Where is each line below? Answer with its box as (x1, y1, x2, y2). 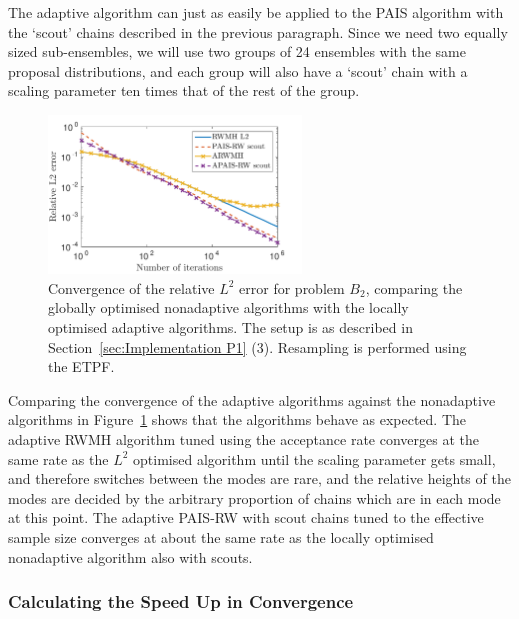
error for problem (239, 277, 345, 298)
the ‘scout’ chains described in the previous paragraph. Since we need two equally (8, 21, 508, 42)
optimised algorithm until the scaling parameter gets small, (133, 448, 496, 469)
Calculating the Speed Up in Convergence (8, 589, 354, 614)
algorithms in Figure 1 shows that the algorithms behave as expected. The (8, 409, 467, 430)
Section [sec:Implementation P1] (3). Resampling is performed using (48, 336, 467, 357)
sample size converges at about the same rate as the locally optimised (8, 526, 434, 547)
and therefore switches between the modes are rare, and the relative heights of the (8, 468, 511, 489)
